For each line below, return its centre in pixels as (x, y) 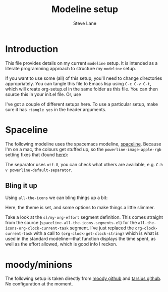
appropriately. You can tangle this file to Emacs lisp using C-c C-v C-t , (78, 83)
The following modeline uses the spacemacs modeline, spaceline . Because (83, 144)
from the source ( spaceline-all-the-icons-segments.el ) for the (71, 223)
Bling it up (21, 186)
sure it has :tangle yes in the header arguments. (56, 109)
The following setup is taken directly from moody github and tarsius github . (83, 278)
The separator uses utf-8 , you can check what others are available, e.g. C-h (84, 164)
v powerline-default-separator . (39, 170)
